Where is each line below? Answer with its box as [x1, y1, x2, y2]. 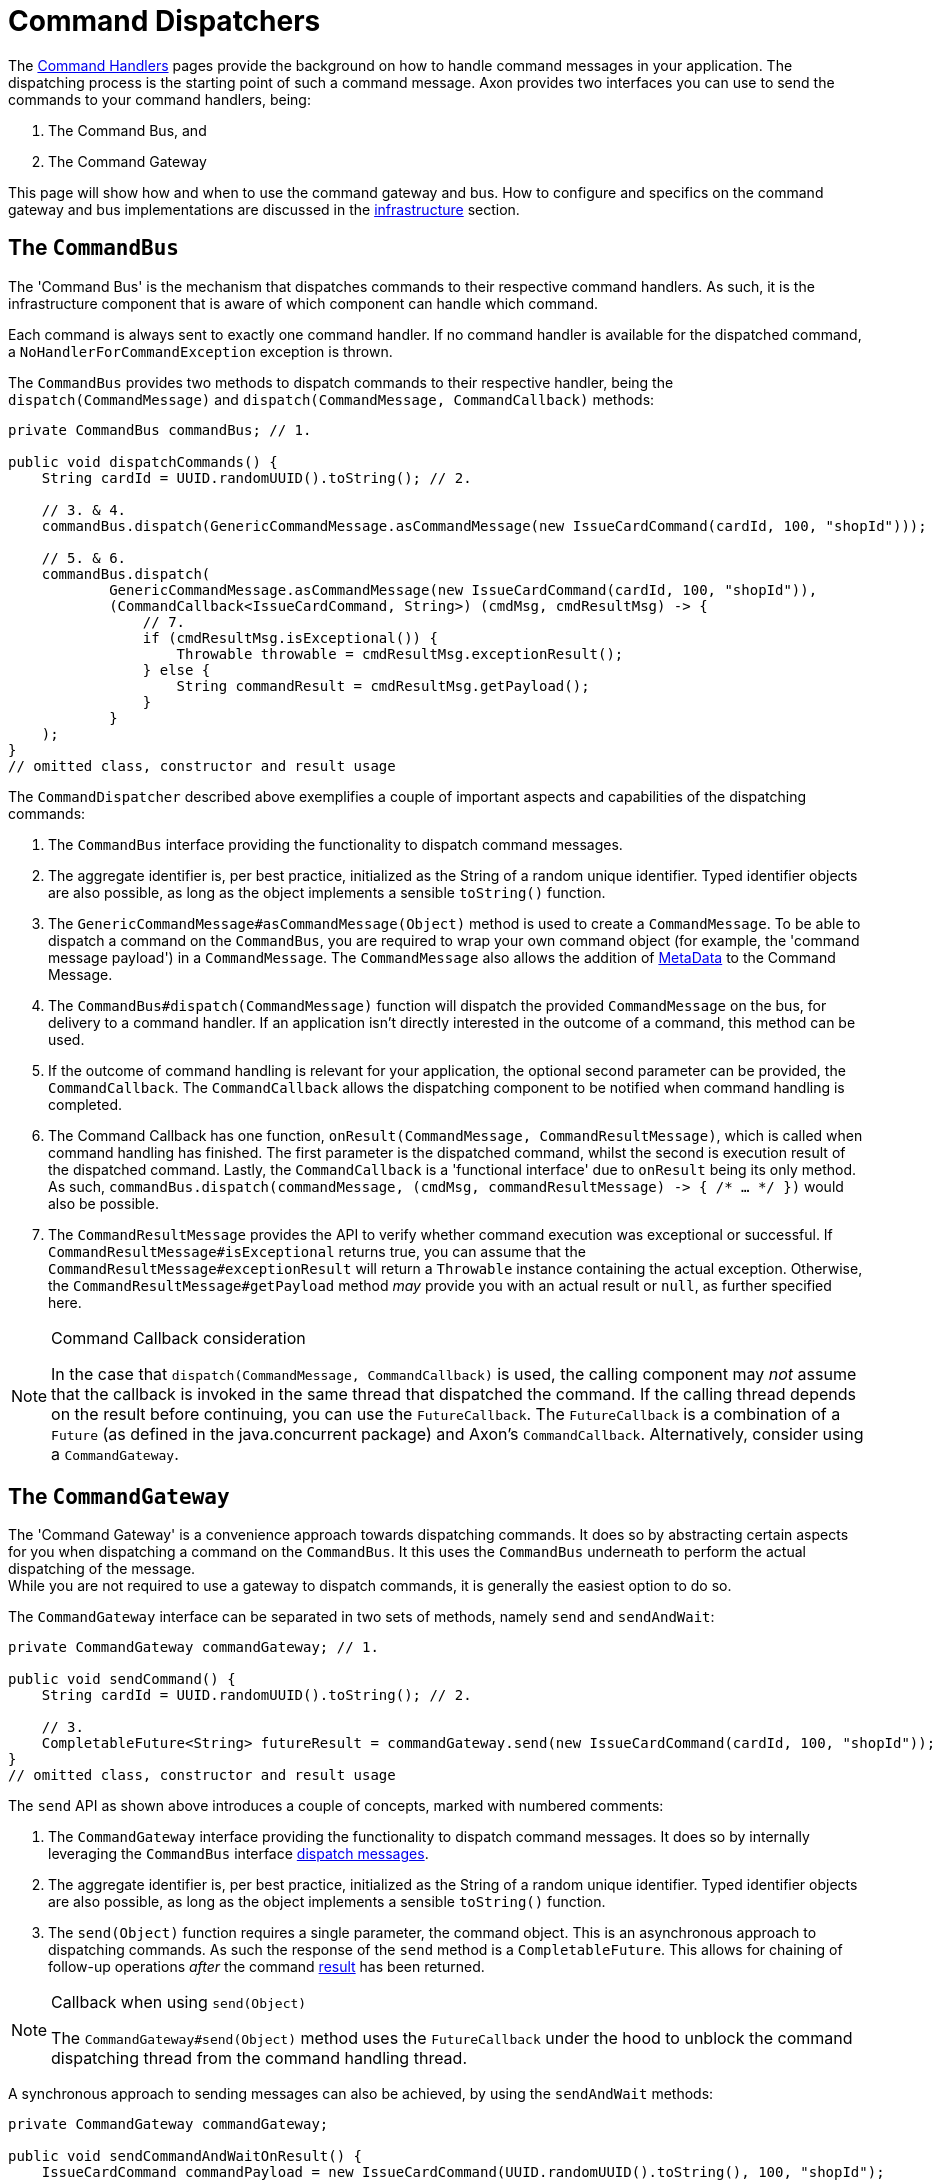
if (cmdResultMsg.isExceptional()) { [142, 629, 438, 646]
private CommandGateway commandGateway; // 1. [8, 1639, 379, 1656]
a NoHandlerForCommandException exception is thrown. [8, 342, 393, 360]
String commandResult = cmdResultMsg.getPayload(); [176, 677, 590, 694]
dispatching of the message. [8, 1560, 196, 1578]
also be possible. [48, 1194, 159, 1212]
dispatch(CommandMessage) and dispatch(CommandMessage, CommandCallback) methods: [8, 390, 655, 408]
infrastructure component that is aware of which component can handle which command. [8, 294, 598, 312]
